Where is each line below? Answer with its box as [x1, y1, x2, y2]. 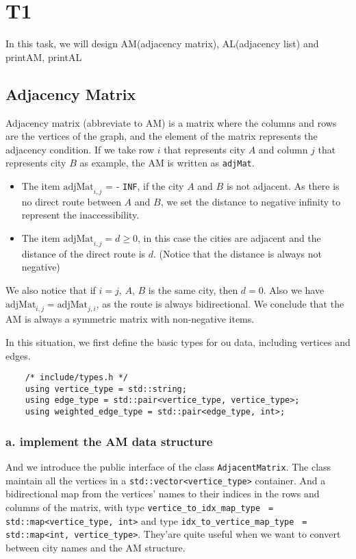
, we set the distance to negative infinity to [160, 194, 341, 208]
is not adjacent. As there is [226, 178, 340, 192]
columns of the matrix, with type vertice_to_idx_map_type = [5, 499, 274, 514]
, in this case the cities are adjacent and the [138, 230, 321, 245]
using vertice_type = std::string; [25, 384, 187, 394]
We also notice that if [5, 282, 96, 297]
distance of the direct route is [21, 246, 146, 260]
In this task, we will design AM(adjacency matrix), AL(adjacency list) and [5, 36, 319, 51]
